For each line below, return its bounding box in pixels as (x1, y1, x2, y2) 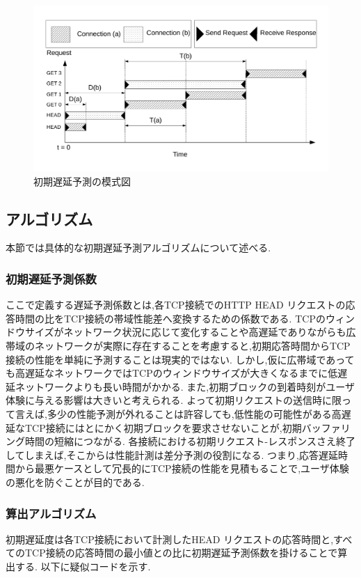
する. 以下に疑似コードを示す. (15, 559, 151, 573)
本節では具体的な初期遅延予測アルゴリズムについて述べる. (6, 240, 271, 255)
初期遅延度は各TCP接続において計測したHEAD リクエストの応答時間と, (6, 531, 334, 546)
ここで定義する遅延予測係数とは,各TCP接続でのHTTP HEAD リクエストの (6, 297, 346, 312)
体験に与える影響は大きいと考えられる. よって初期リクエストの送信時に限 (6, 393, 342, 407)
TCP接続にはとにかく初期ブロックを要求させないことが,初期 (24, 420, 302, 435)
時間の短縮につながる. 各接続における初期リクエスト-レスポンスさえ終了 (24, 434, 355, 448)
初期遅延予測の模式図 (33, 173, 131, 188)
